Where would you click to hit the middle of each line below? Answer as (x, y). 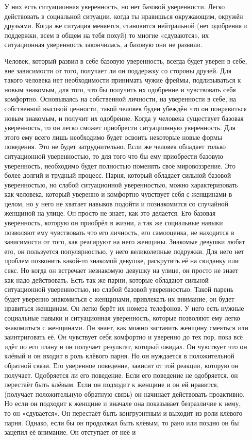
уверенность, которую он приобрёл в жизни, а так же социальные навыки (114, 223)
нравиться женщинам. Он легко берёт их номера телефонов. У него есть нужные (124, 308)
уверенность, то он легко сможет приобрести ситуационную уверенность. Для (120, 127)
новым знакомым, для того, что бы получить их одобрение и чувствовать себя (120, 89)
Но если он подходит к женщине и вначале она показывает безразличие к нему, (123, 403)
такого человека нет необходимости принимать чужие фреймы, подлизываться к (123, 80)
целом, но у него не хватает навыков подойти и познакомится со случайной (117, 203)
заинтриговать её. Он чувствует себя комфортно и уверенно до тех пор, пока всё (124, 337)
